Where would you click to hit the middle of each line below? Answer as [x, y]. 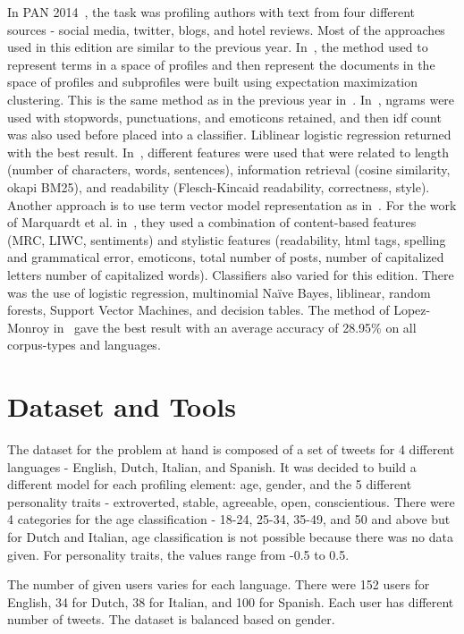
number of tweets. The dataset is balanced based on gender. [171, 619]
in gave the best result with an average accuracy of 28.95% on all [235, 327]
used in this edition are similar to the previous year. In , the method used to [218, 47]
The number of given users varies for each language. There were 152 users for [219, 584]
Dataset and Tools [122, 406]
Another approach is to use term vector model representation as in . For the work [232, 204]
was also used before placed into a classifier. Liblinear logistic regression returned [229, 135]
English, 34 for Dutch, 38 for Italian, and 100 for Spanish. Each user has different [231, 601]
